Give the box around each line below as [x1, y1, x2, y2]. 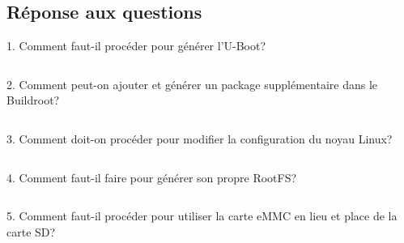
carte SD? [6, 223, 56, 240]
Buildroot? [6, 92, 60, 109]
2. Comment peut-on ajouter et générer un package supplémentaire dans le [6, 75, 378, 92]
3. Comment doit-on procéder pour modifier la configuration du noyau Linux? [6, 130, 393, 147]
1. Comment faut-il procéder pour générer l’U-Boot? [6, 37, 266, 54]
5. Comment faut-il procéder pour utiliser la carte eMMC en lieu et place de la [6, 207, 398, 224]
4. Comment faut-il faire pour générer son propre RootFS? [6, 168, 297, 185]
